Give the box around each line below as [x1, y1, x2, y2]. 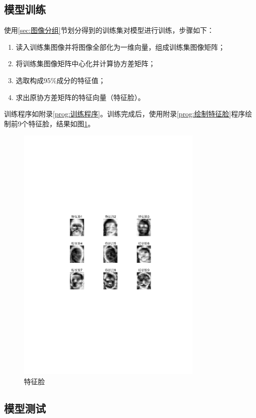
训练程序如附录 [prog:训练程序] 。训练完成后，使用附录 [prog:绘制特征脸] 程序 [4, 108, 245, 119]
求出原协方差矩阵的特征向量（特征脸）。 [15, 92, 145, 102]
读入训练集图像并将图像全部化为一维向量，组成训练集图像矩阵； [15, 41, 225, 52]
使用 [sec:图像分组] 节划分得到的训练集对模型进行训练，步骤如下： [4, 25, 214, 35]
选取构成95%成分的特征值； [15, 75, 106, 85]
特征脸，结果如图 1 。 [28, 118, 95, 128]
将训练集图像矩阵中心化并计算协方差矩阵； [15, 58, 155, 69]
